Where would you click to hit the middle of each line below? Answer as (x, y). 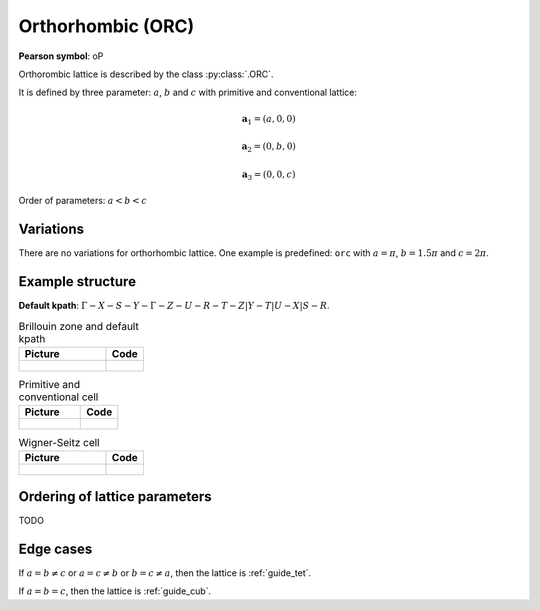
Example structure (77, 281)
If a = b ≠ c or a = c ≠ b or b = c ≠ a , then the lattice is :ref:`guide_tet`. (165, 572)
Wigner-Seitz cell (59, 443)
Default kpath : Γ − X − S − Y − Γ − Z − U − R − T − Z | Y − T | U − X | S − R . (174, 305)
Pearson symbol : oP (61, 56)
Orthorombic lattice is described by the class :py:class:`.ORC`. (146, 74)
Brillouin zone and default (78, 326)
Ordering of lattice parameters (115, 496)
